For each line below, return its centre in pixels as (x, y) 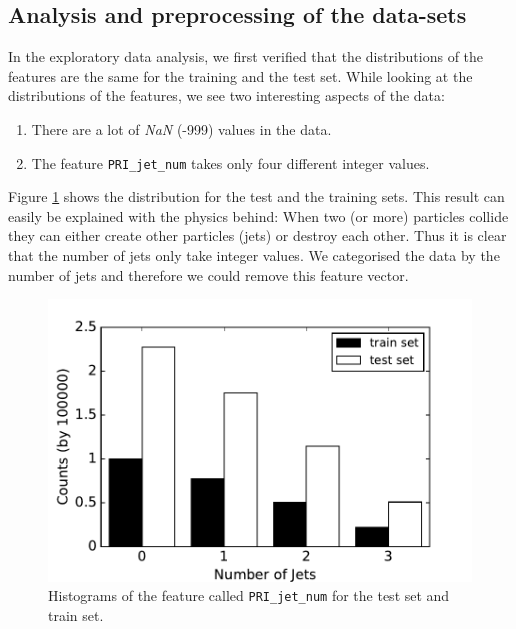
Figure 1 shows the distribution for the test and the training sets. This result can (256, 196)
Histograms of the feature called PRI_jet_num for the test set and (249, 595)
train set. (76, 615)
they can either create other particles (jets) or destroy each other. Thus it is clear (257, 235)
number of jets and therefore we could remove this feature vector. (208, 274)
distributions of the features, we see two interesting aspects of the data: (226, 95)
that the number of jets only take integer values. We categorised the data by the (254, 255)
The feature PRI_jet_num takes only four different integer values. (230, 162)
